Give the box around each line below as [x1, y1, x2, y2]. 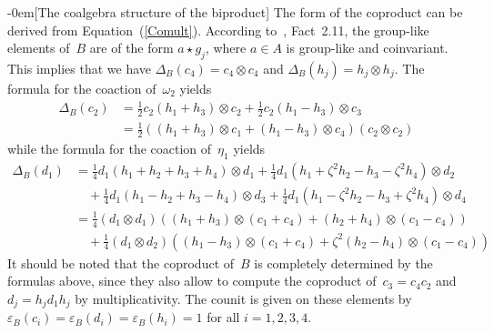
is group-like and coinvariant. [286, 38, 449, 57]
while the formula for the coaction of [7, 139, 212, 158]
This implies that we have [7, 58, 152, 77]
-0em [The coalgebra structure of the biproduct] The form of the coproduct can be [7, 3, 463, 21]
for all [207, 308, 240, 327]
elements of [7, 38, 70, 57]
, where [205, 38, 247, 57]
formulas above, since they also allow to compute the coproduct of [7, 271, 377, 290]
